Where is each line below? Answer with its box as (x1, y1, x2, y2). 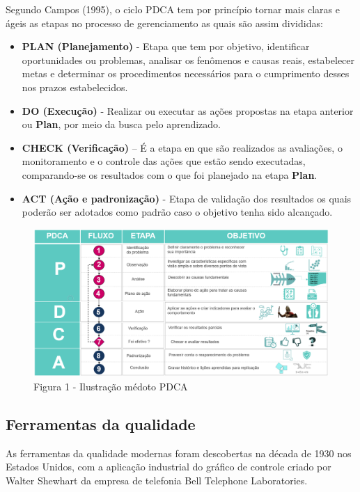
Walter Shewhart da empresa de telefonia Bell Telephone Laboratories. (6, 473, 308, 487)
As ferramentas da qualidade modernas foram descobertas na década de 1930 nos (6, 445, 352, 460)
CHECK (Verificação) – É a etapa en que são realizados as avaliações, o (22, 140, 343, 154)
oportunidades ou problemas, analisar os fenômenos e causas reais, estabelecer (22, 52, 355, 67)
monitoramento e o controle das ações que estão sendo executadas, (22, 154, 306, 168)
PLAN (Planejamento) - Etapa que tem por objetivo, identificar (22, 39, 310, 54)
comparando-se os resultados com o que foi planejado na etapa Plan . (22, 167, 318, 182)
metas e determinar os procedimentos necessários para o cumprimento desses (22, 66, 350, 81)
